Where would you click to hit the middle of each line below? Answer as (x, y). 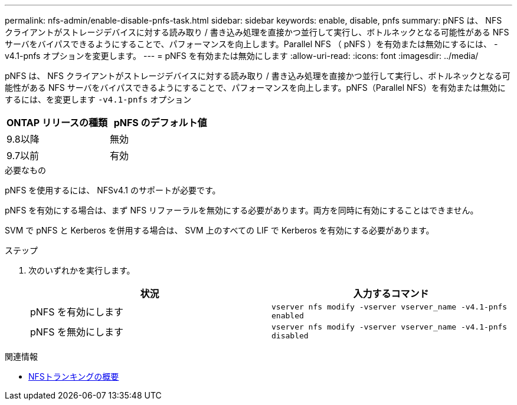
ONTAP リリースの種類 (57, 123)
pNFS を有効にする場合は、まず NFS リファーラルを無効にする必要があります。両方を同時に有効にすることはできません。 (242, 210)
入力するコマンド (391, 294)
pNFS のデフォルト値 (160, 123)
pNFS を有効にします (77, 312)
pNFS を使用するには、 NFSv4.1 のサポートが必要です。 (113, 190)
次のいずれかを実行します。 (82, 270)
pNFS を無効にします (77, 332)
